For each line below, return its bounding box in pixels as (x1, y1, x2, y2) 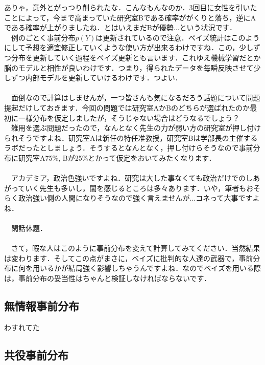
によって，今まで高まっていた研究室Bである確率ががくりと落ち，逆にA (18, 12, 256, 23)
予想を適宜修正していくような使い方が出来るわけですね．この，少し (25, 42, 254, 53)
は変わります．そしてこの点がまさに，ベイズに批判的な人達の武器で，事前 (4, 252, 253, 263)
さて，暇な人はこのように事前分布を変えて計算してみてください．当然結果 (11, 243, 260, 253)
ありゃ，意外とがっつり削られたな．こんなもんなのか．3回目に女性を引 (4, 2, 243, 12)
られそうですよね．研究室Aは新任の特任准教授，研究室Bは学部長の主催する (4, 132, 258, 143)
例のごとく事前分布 (11, 32, 76, 42)
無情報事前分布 (4, 298, 79, 314)
